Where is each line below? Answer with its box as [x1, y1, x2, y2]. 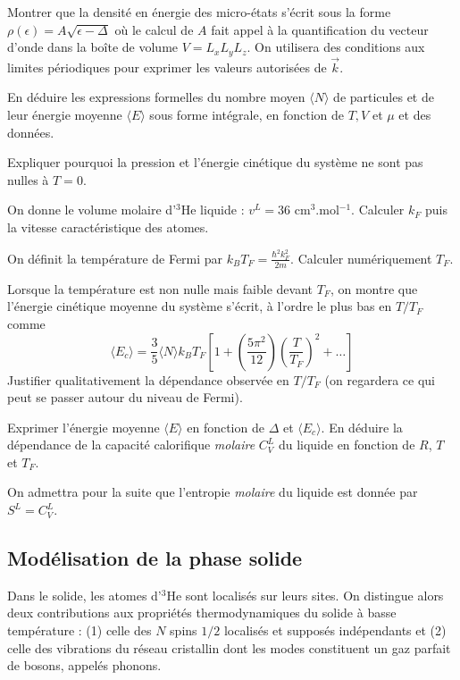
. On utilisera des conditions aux [247, 38, 425, 56]
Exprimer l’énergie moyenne [7, 417, 160, 436]
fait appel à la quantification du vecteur [211, 20, 429, 38]
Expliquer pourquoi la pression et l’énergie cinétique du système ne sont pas [7, 153, 423, 172]
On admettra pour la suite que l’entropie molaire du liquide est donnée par [7, 483, 418, 501]
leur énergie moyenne [7, 105, 122, 124]
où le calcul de [114, 20, 194, 38]
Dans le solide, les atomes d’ [7, 585, 162, 604]
